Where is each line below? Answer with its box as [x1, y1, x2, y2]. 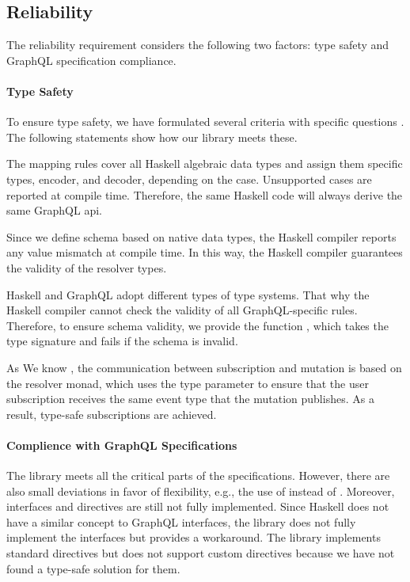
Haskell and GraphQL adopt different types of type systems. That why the [6, 286, 370, 302]
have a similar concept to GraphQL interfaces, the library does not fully [6, 513, 356, 530]
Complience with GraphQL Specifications [6, 436, 237, 453]
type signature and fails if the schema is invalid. [6, 333, 238, 349]
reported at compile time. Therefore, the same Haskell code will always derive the [6, 186, 403, 203]
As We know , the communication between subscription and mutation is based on [6, 359, 402, 375]
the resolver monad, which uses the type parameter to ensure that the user [6, 375, 369, 391]
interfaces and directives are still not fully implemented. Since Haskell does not [6, 498, 389, 515]
